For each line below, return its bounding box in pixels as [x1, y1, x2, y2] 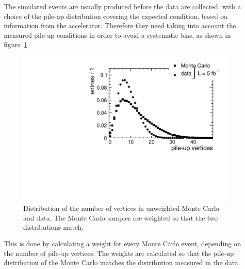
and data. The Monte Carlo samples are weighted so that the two [23, 212, 218, 222]
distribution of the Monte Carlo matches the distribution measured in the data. [4, 257, 240, 268]
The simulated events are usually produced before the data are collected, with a [4, 1, 241, 11]
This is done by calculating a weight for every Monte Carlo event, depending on [4, 238, 241, 248]
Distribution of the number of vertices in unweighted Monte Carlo [23, 203, 219, 213]
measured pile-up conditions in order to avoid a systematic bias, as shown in [4, 30, 231, 40]
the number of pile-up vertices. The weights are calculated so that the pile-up [4, 248, 234, 258]
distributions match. [23, 222, 83, 232]
